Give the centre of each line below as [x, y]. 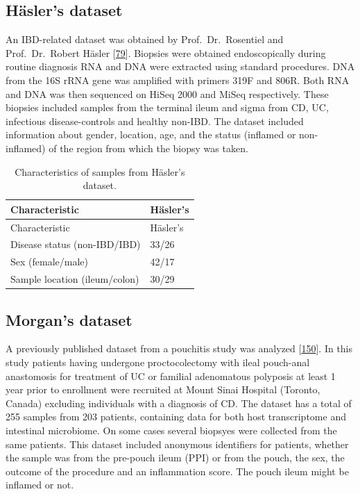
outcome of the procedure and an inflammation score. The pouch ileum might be [177, 471]
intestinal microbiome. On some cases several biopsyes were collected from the [171, 430]
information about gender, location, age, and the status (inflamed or [151, 134]
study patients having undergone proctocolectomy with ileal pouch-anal [158, 362]
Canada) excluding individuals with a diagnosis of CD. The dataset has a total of [179, 403]
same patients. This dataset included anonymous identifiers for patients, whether [177, 444]
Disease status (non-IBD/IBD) [76, 244]
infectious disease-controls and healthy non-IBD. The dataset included [155, 121]
